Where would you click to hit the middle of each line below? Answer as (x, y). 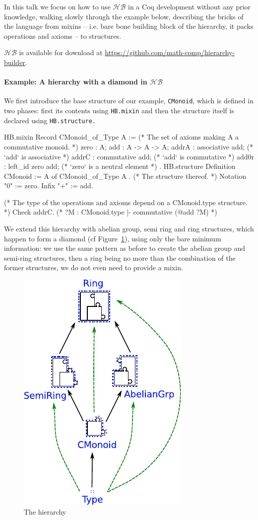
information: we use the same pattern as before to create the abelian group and (125, 248)
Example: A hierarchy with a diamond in (76, 82)
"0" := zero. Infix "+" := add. (49, 186)
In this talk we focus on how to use (57, 6)
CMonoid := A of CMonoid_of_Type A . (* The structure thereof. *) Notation (125, 176)
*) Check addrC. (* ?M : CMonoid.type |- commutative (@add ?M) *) (111, 212)
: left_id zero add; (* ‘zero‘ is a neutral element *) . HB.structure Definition (120, 166)
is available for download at (61, 52)
